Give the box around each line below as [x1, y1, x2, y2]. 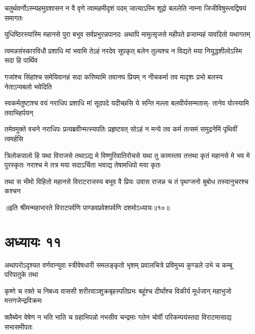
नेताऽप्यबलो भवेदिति [4, 81, 52, 91]
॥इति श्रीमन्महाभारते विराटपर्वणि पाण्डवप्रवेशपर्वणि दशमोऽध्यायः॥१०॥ [4, 202, 170, 212]
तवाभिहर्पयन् [4, 107, 33, 117]
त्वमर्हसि [4, 133, 24, 143]
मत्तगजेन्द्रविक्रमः [4, 295, 42, 306]
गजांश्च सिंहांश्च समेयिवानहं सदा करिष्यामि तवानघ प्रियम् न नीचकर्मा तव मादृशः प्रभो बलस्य [4, 71, 223, 82]
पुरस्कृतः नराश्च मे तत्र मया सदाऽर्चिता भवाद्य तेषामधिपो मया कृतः [4, 160, 161, 170]
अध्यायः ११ [4, 231, 61, 251]
